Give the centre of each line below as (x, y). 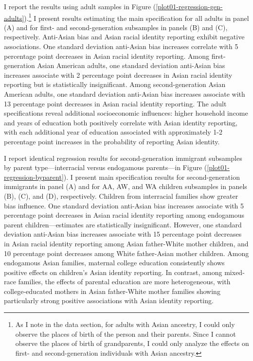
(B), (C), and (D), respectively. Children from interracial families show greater (121, 196)
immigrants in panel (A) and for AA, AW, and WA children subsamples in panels (126, 186)
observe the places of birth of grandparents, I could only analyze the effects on (132, 343)
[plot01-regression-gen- (189, 6)
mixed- (235, 272)
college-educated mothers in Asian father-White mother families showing (112, 291)
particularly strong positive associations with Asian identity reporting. (109, 301)
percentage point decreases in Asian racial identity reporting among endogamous (124, 215)
